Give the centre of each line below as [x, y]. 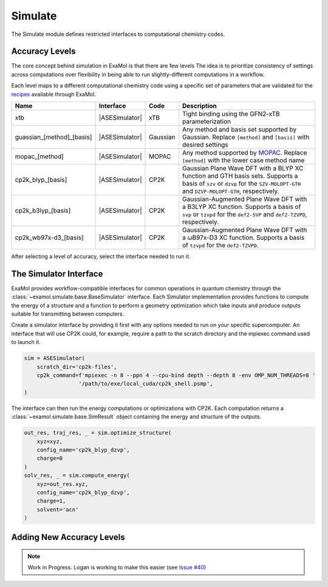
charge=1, [51, 501]
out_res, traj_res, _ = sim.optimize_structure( [98, 433]
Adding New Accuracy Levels [68, 537]
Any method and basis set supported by [240, 130]
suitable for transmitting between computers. [68, 314]
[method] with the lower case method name [244, 160]
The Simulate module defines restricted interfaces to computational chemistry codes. [118, 34]
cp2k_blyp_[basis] [41, 180]
